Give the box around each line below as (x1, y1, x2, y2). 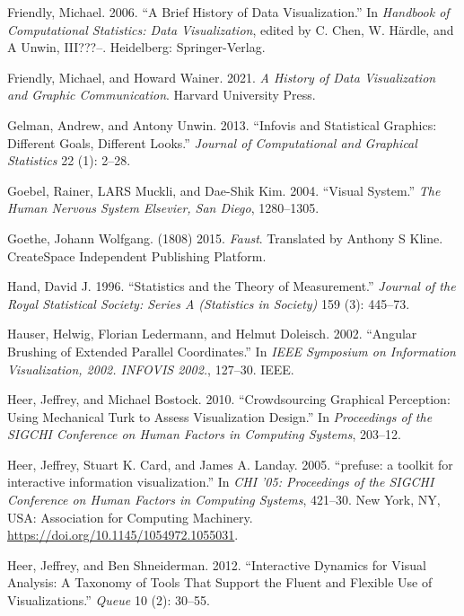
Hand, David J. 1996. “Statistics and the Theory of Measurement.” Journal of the (7, 277, 456, 295)
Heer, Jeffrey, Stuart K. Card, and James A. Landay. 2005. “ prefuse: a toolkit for (7, 454, 453, 473)
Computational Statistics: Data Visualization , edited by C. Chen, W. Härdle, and (7, 20, 454, 39)
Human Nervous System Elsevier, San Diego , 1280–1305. (7, 198, 320, 217)
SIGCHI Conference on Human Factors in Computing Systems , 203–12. (7, 425, 401, 444)
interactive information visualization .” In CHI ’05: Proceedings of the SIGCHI (7, 472, 434, 491)
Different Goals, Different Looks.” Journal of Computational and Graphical (7, 133, 417, 152)
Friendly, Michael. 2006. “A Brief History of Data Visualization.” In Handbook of (7, 3, 450, 21)
